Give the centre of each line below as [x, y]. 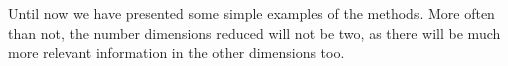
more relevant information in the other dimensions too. [176, 52]
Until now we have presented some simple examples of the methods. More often [251, 13]
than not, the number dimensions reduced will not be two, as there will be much [254, 32]
